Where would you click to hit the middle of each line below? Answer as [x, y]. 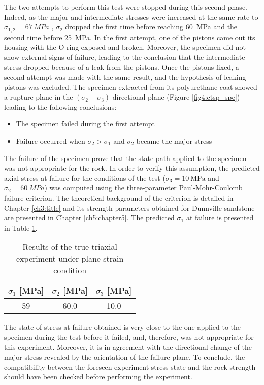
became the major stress [174, 140]
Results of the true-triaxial [70, 247]
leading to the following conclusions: [60, 106]
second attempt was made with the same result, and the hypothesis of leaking [125, 77]
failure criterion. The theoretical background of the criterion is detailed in [119, 197]
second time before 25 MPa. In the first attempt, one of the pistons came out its [130, 37]
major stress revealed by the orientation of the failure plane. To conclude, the [125, 357]
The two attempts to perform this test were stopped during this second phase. [126, 7]
